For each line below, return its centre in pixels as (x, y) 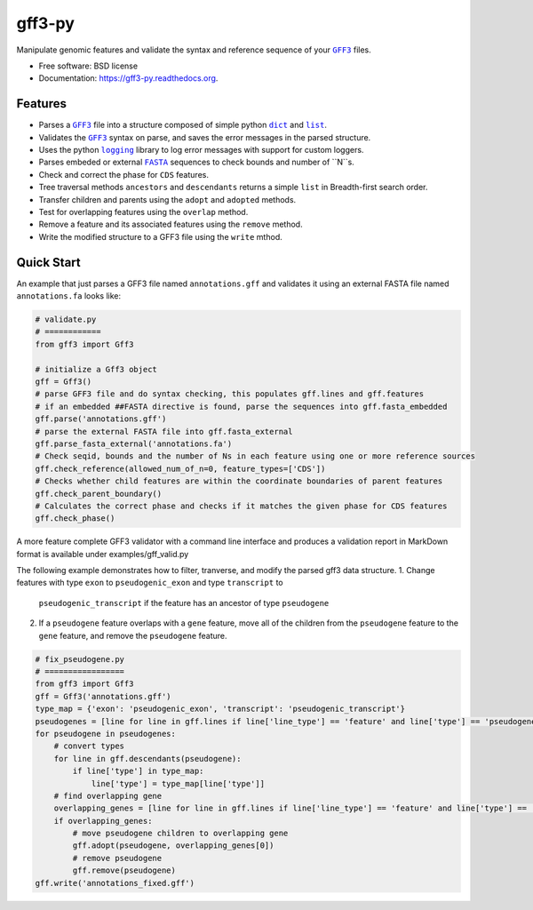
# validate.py (66, 319)
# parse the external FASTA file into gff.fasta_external (164, 431)
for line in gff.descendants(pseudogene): (147, 758)
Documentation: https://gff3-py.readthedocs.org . (128, 78)
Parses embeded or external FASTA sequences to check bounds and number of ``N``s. (196, 162)
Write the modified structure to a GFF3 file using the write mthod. (161, 236)
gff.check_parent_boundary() (99, 494)
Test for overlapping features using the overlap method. (143, 212)
